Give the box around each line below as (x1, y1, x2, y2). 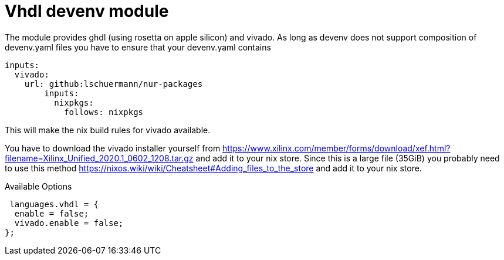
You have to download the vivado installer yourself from (5, 143, 221, 153)
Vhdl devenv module (5, 1, 169, 21)
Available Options (5, 181, 72, 191)
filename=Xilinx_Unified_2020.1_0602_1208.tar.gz (5, 153, 194, 163)
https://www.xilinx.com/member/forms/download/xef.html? (222, 143, 451, 153)
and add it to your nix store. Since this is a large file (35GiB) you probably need (195, 153, 500, 163)
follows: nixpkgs (64, 107, 144, 117)
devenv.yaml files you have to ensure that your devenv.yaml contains (5, 42, 271, 52)
